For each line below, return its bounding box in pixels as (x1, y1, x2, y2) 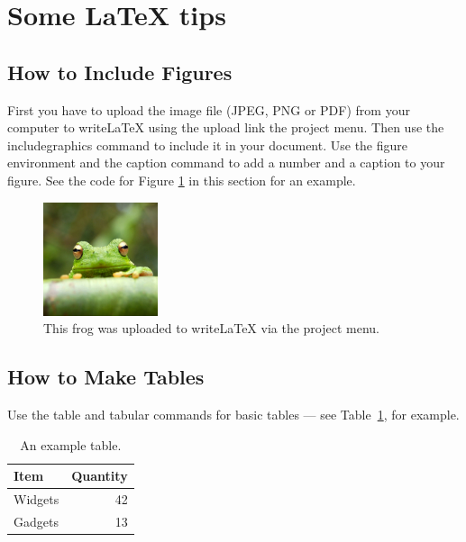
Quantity (71, 466, 128, 485)
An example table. (20, 435, 122, 454)
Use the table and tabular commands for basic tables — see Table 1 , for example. (7, 404, 460, 423)
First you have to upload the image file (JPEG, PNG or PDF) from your (7, 100, 410, 119)
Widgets (14, 489, 59, 508)
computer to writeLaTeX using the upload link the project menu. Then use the (7, 118, 444, 137)
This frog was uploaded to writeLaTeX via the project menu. (43, 319, 380, 338)
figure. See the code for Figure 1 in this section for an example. (7, 170, 356, 189)
